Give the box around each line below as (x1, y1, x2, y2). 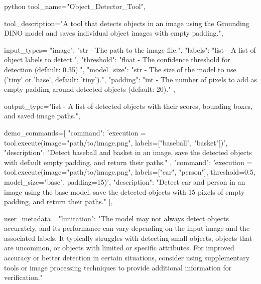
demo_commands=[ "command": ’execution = (4, 127, 146, 137)
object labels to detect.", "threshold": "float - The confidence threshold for (4, 54, 230, 65)
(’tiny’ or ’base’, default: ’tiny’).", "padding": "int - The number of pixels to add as (4, 74, 257, 84)
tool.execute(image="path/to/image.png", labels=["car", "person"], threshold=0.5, (4, 167, 255, 177)
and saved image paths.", (4, 110, 80, 121)
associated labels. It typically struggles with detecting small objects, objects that (4, 232, 252, 243)
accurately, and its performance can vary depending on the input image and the (4, 223, 250, 233)
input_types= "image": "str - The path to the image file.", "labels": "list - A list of (4, 44, 256, 55)
